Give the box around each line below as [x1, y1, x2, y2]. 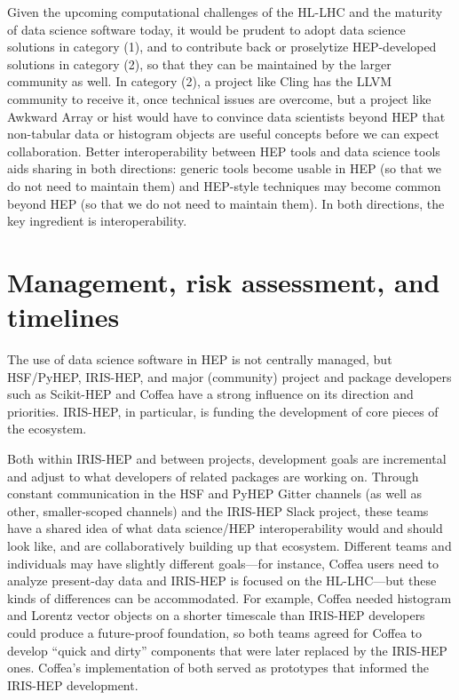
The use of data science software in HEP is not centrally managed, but [7, 350, 392, 369]
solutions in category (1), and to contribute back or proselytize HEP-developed [7, 37, 437, 56]
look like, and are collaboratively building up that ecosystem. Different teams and [7, 536, 452, 554]
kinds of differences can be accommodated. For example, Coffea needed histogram [7, 588, 452, 607]
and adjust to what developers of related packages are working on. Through [7, 466, 419, 485]
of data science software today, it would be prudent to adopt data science [7, 20, 406, 38]
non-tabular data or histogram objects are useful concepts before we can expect [7, 124, 439, 143]
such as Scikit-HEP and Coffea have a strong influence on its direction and [7, 385, 414, 403]
